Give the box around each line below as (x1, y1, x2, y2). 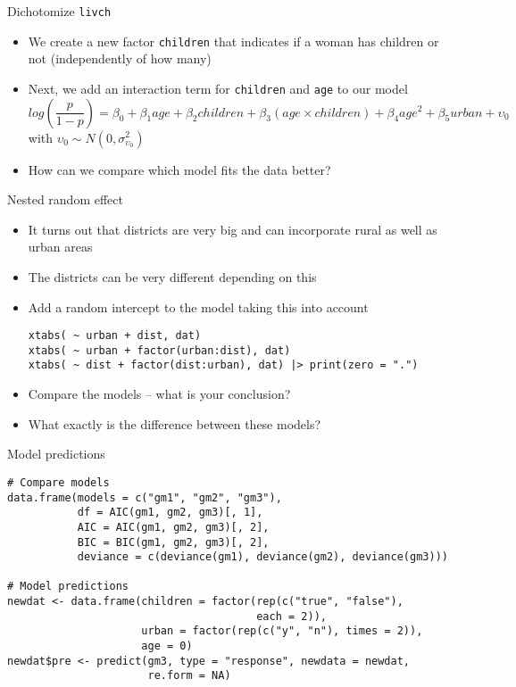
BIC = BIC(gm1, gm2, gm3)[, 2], (77, 535, 270, 549)
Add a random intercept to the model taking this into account (28, 297, 369, 316)
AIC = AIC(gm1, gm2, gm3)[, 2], (77, 520, 270, 534)
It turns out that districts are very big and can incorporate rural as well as (28, 219, 437, 238)
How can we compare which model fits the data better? (28, 160, 331, 178)
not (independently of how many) (28, 49, 212, 68)
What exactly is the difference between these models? (28, 414, 321, 433)
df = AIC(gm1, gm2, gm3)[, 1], (77, 506, 263, 519)
